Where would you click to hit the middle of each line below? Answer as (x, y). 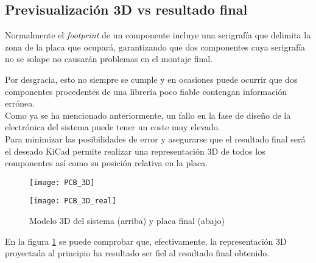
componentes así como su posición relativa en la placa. (107, 163)
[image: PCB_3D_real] (73, 201)
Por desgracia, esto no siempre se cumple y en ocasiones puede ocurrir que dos (151, 79)
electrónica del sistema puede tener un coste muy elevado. (113, 127)
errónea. (20, 103)
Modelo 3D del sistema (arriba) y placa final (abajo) (127, 221)
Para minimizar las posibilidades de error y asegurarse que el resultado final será (155, 139)
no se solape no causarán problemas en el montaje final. (109, 59)
